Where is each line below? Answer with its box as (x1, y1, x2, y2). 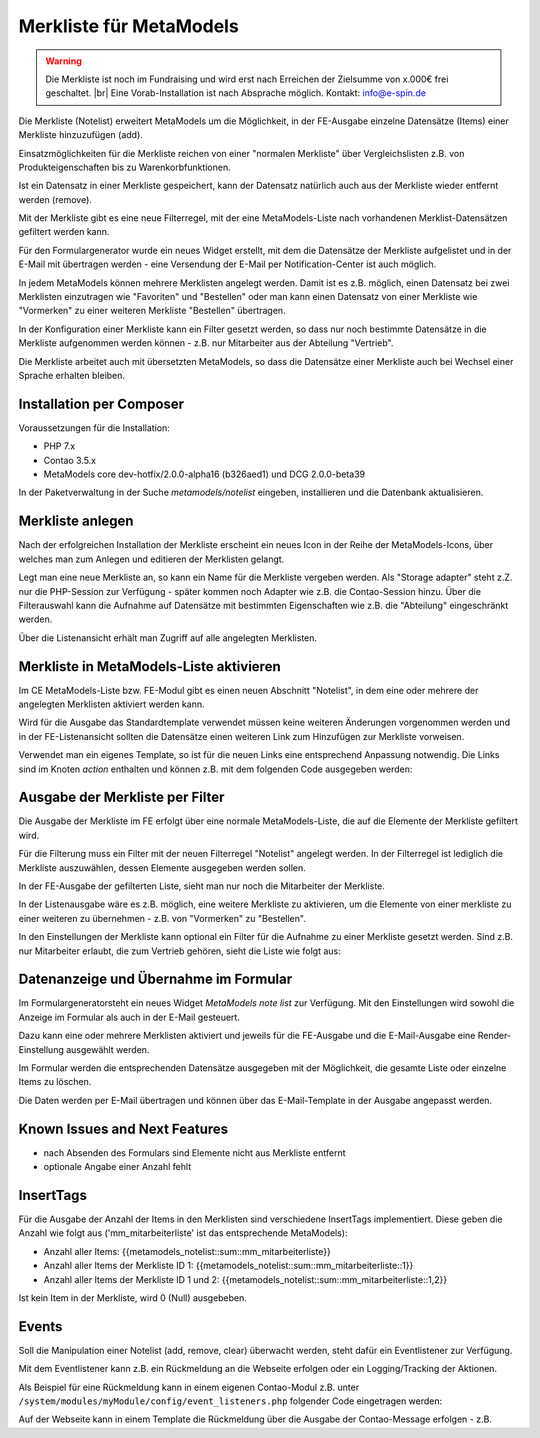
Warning (45, 55, 82, 67)
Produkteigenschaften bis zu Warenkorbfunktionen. (18, 161, 231, 173)
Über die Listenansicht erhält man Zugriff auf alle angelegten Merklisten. (18, 631, 318, 644)
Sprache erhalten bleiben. (18, 369, 125, 381)
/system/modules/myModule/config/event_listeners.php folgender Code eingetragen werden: (18, 1395, 443, 1407)
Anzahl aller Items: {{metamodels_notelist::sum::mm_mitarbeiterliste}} (43, 1245, 332, 1257)
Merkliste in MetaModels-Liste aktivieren (18, 658, 281, 675)
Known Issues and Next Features (18, 1120, 229, 1137)
